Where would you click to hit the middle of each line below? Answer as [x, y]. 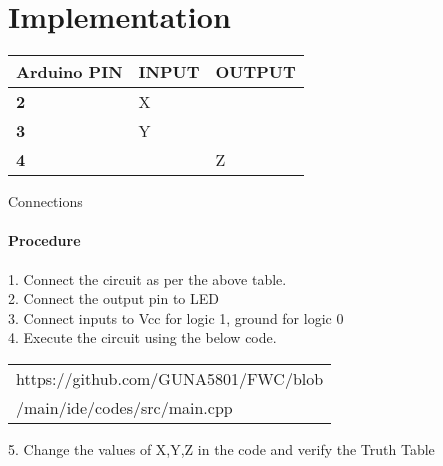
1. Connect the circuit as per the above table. [147, 278]
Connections [45, 201]
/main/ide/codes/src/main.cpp [124, 407]
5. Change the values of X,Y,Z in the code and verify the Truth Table [221, 448]
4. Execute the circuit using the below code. [142, 337]
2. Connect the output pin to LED [113, 298]
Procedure [44, 240]
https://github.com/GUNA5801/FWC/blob [170, 378]
